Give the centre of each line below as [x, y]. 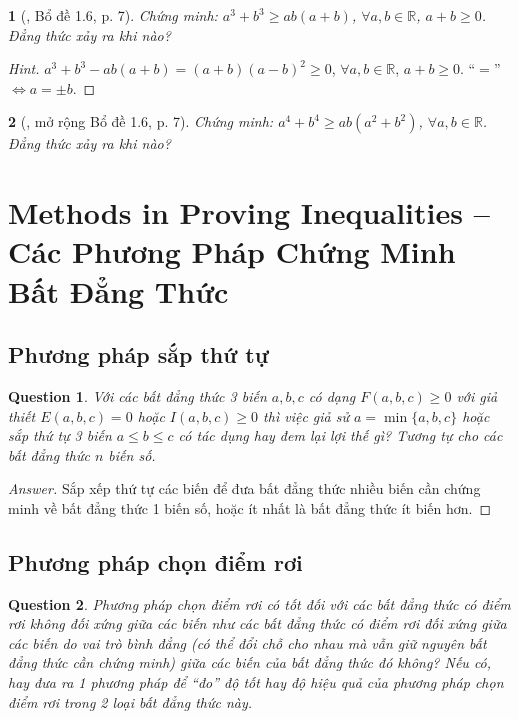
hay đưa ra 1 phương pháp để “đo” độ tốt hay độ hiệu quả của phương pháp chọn [256, 682]
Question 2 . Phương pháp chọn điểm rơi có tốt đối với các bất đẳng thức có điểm [259, 603]
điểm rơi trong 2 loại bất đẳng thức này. [130, 701]
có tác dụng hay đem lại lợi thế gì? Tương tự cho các [340, 435]
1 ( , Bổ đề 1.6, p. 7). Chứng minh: [113, 15]
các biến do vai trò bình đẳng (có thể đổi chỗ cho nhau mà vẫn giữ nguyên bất [247, 642]
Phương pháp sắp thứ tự [138, 354]
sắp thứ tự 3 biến [60, 435]
